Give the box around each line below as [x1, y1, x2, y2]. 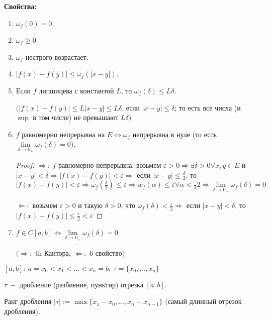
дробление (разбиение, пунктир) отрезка [20, 279, 143, 289]
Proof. [16, 159, 35, 170]
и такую [78, 200, 103, 210]
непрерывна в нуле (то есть [132, 129, 217, 139]
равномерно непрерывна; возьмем [58, 159, 161, 170]
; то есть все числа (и [174, 102, 241, 113]
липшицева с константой [39, 85, 114, 95]
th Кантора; [35, 248, 71, 258]
